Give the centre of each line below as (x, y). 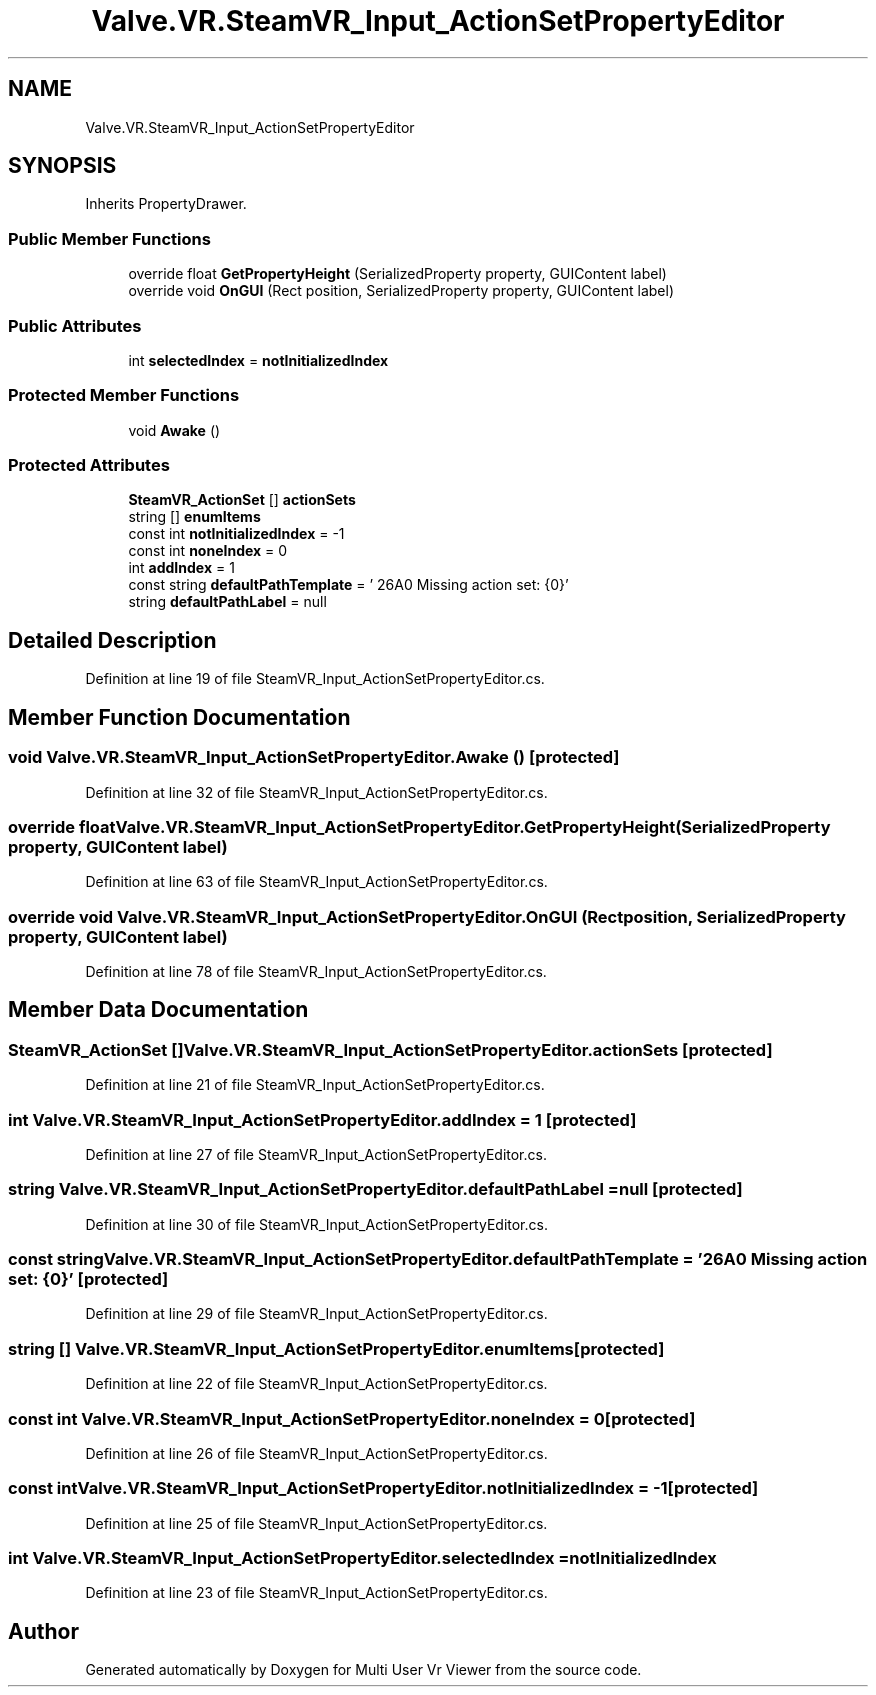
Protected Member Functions (124, 395)
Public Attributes (75, 325)
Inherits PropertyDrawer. (166, 204)
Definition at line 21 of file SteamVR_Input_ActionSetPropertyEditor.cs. (315, 1085)
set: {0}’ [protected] (88, 1279)
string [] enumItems (194, 517)
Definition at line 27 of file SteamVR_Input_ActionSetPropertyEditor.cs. (316, 1154)
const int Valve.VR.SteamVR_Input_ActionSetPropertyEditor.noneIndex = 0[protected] (352, 1418)
